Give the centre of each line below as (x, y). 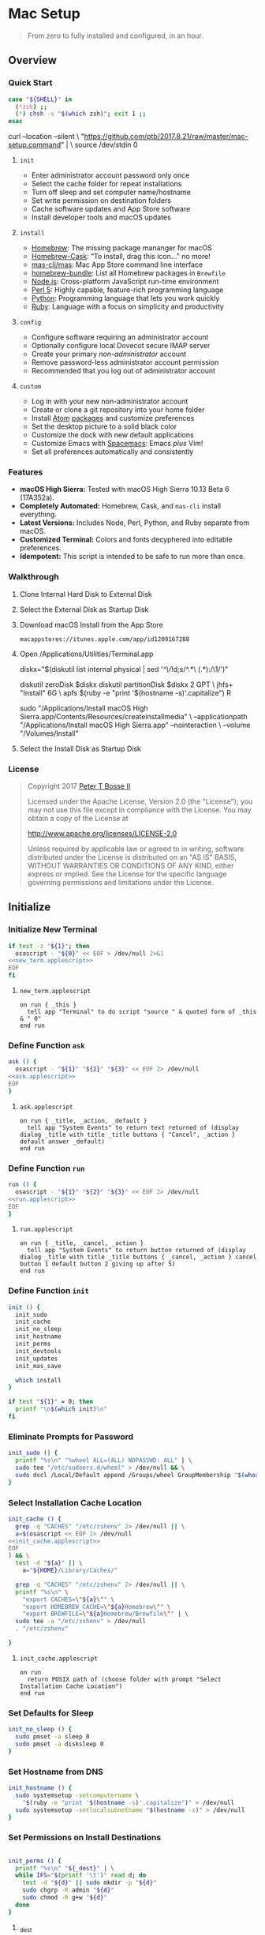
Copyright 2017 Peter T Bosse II (79, 786)
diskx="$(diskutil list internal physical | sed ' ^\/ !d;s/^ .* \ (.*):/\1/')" (124, 669)
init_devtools (38, 1351)
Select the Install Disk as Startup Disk (80, 748)
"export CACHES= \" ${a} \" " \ (68, 1599)
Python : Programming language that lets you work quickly (125, 298)
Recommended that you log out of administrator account (123, 371)
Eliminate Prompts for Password (71, 1436)
